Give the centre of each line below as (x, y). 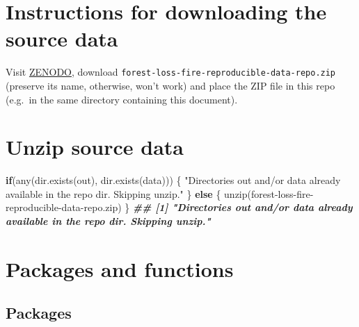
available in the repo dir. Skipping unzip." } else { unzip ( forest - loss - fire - (160, 193)
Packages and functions (120, 268)
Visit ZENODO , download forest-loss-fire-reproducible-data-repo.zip (171, 72)
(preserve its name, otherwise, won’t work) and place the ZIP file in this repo (170, 85)
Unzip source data (95, 147)
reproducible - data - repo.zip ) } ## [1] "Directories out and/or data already (179, 207)
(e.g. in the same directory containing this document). (122, 99)
